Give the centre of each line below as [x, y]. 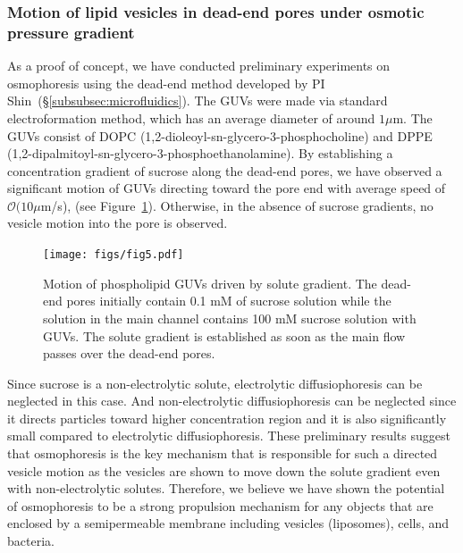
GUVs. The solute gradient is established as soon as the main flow [224, 335]
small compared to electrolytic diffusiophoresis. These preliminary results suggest [229, 436]
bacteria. [31, 541]
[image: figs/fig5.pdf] [114, 255]
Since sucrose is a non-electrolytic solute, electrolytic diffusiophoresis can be [215, 383]
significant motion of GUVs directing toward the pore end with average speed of [227, 188]
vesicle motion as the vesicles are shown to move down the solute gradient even [224, 470]
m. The [412, 117]
